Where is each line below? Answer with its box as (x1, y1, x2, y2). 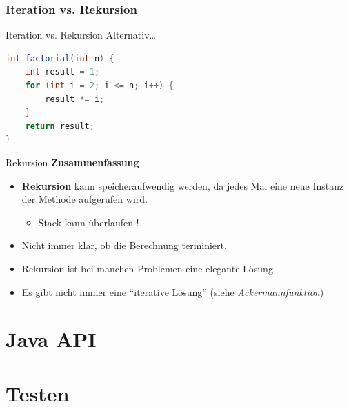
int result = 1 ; (25, 67, 100, 77)
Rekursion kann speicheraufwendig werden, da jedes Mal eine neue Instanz (21, 178, 344, 192)
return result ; (25, 121, 94, 131)
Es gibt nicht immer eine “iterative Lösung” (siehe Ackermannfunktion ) (21, 284, 324, 299)
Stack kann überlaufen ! (38, 215, 139, 229)
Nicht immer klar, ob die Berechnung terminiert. (21, 238, 227, 252)
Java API (6, 325, 97, 353)
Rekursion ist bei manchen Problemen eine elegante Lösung (21, 261, 273, 275)
